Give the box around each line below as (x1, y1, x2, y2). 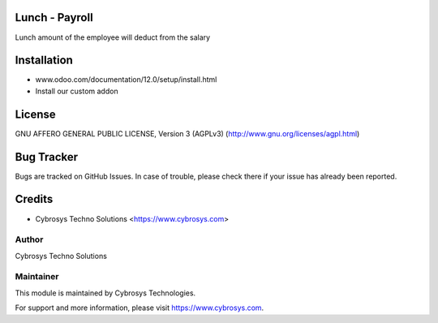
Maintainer (15, 271, 59, 282)
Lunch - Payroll (15, 11, 93, 24)
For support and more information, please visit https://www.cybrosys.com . (15, 303, 264, 312)
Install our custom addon (35, 86, 118, 96)
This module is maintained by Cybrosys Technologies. (15, 288, 196, 298)
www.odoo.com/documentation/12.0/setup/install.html (35, 75, 217, 84)
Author (15, 234, 44, 245)
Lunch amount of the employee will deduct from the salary (15, 32, 211, 42)
